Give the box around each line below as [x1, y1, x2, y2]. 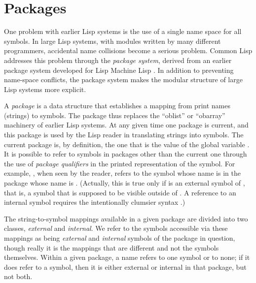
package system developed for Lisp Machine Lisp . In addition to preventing [4, 64, 234, 75]
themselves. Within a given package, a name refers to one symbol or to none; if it [4, 252, 250, 262]
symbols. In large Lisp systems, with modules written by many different [4, 35, 221, 46]
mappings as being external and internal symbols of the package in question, [4, 233, 235, 243]
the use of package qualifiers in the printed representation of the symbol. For [4, 158, 235, 168]
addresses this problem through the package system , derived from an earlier [4, 55, 232, 65]
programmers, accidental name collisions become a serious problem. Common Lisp [4, 45, 253, 56]
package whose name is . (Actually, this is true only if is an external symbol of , [4, 178, 245, 188]
